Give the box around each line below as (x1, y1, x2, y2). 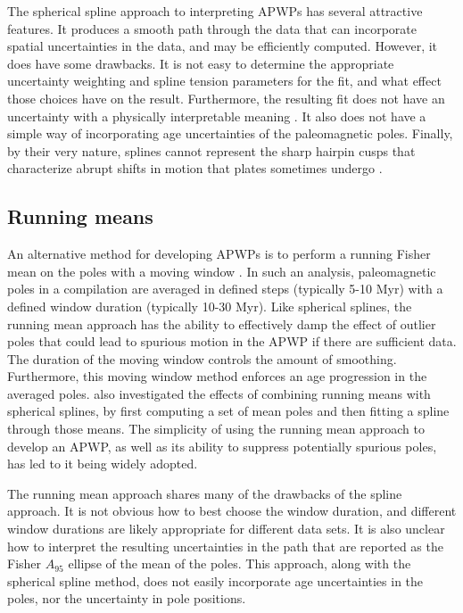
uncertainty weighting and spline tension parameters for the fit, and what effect (7, 71, 442, 90)
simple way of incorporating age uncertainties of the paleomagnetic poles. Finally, (7, 124, 453, 143)
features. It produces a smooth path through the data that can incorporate (7, 19, 417, 37)
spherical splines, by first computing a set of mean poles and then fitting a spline (7, 402, 450, 420)
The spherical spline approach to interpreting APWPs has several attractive (7, 2, 423, 20)
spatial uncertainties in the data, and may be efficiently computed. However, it (7, 37, 438, 55)
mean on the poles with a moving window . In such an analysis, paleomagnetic (7, 261, 436, 280)
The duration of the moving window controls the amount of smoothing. (7, 349, 397, 368)
